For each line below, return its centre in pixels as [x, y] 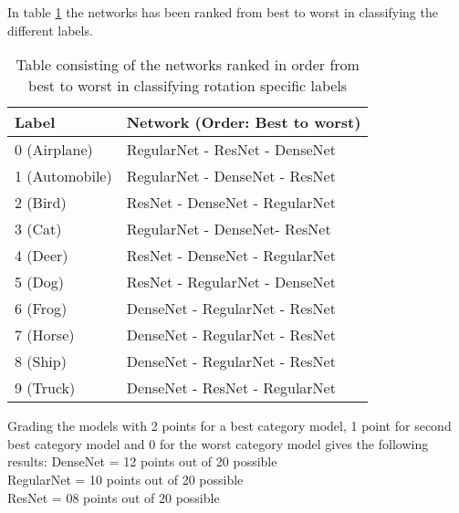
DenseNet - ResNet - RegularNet [231, 388]
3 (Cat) [38, 229]
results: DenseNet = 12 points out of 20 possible [142, 461]
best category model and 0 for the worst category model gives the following [218, 443]
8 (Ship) [41, 361]
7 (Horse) [45, 335]
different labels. [50, 30]
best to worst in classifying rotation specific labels [188, 86]
